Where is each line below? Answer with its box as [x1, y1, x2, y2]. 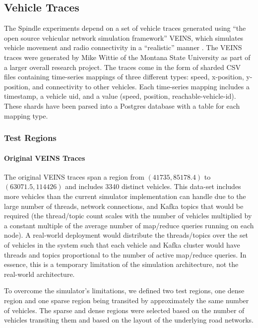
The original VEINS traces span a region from [4, 171, 144, 182]
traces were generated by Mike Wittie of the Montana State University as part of [4, 52, 251, 62]
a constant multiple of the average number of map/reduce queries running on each [4, 220, 254, 230]
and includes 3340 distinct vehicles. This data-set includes [65, 181, 241, 192]
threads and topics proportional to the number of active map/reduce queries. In [4, 249, 247, 260]
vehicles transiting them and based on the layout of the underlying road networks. [4, 315, 254, 325]
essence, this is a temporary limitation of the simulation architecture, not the [4, 259, 239, 269]
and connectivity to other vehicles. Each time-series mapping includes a [32, 81, 250, 91]
